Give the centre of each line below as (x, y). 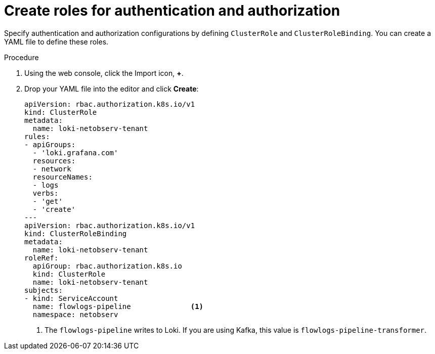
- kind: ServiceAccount (71, 298)
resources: (54, 161)
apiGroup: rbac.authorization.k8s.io (107, 266)
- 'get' (48, 201)
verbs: (46, 193)
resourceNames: (62, 177)
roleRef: (41, 258)
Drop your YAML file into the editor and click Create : (112, 88)
